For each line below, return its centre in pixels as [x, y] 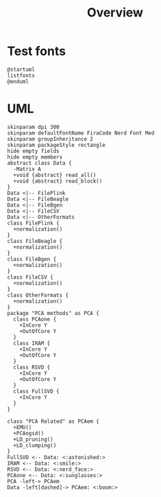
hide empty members [35, 157]
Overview [115, 13]
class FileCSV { [30, 277]
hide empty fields [33, 151]
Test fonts [37, 51]
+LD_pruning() [33, 439]
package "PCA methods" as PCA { [53, 313]
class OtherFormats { [38, 295]
